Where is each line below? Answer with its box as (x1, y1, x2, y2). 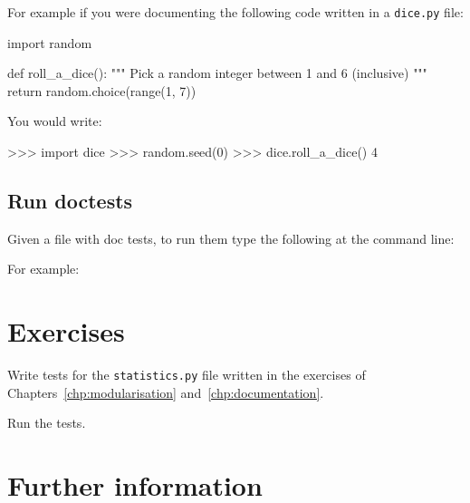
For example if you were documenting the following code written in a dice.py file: (7, 3, 464, 21)
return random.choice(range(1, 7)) (7, 81, 197, 100)
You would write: (7, 111, 102, 131)
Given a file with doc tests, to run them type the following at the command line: (7, 228, 455, 247)
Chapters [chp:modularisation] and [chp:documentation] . (7, 382, 324, 401)
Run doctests (7, 187, 133, 215)
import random (7, 33, 92, 52)
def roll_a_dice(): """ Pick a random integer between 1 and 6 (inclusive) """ (7, 63, 427, 82)
